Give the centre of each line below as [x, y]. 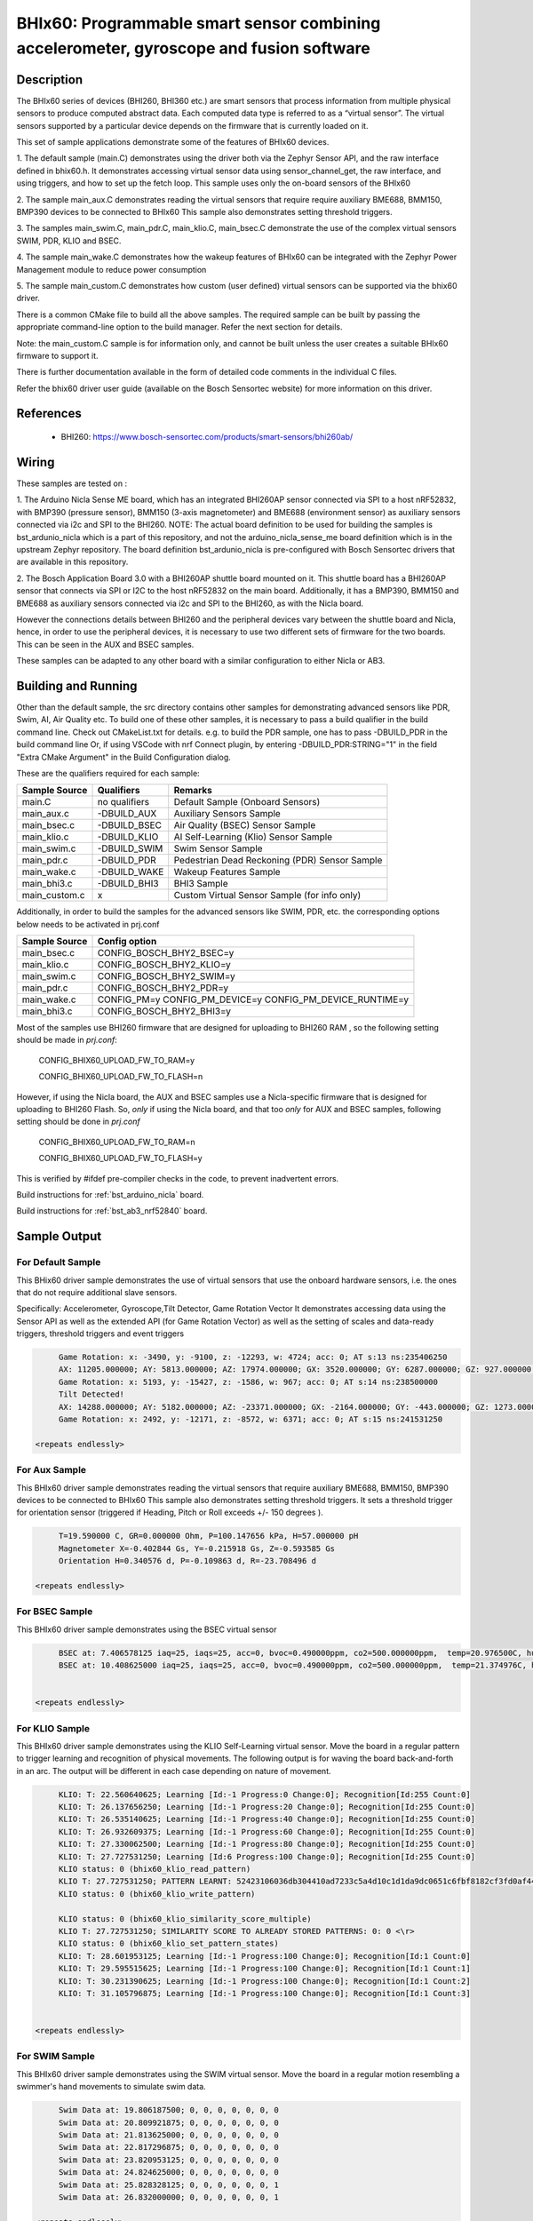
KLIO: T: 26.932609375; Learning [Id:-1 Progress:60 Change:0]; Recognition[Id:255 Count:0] [266, 1831]
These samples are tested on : [72, 483]
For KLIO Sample [53, 1728]
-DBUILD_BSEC [130, 825]
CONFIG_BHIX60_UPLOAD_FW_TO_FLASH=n [121, 1077]
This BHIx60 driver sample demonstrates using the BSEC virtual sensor [147, 1629]
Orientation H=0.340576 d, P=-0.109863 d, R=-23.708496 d [187, 1561]
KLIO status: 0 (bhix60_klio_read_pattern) [155, 1869]
